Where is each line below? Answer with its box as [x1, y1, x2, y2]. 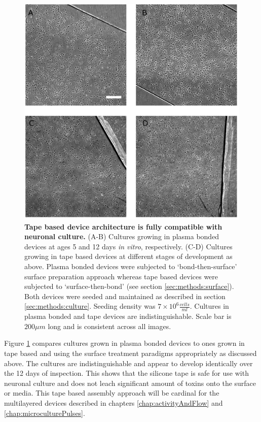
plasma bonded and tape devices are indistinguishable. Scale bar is [24, 311, 232, 321]
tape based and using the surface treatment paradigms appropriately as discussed [4, 347, 257, 358]
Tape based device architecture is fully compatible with [24, 221, 222, 232]
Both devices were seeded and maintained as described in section [24, 290, 226, 301]
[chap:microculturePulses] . [4, 407, 85, 418]
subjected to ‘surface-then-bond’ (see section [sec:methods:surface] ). [24, 281, 234, 291]
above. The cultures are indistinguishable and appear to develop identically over [4, 358, 253, 368]
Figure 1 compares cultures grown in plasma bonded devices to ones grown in [4, 338, 245, 348]
